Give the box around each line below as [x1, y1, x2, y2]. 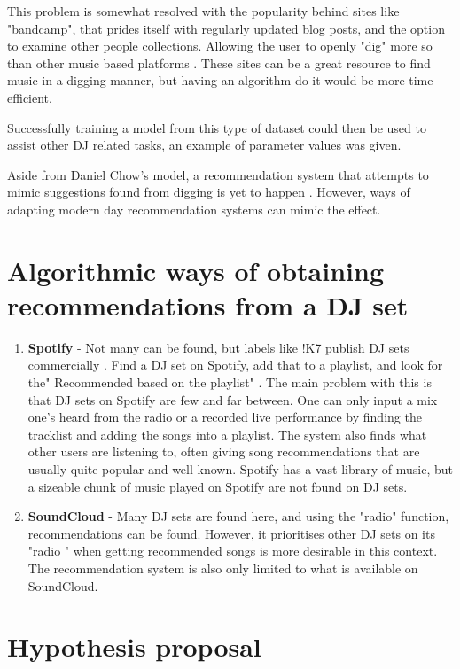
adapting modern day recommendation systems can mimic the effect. [7, 199, 381, 218]
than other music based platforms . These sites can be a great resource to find [7, 53, 431, 72]
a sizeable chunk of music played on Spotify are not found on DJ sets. [27, 477, 408, 495]
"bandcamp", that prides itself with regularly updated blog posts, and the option [7, 19, 445, 37]
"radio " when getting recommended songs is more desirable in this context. [27, 541, 438, 560]
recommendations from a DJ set [7, 286, 409, 323]
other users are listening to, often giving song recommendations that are [27, 442, 420, 461]
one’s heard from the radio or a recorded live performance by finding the [27, 408, 422, 426]
